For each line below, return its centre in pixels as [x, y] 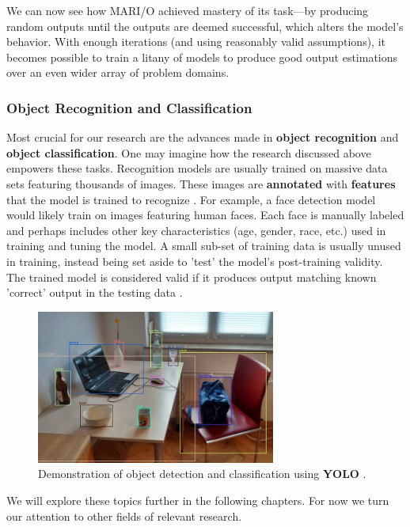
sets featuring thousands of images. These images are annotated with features [201, 183]
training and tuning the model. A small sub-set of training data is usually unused [204, 246]
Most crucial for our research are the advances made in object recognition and [203, 137]
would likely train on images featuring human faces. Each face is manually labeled [205, 215]
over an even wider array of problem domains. [118, 72]
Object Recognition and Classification [129, 107]
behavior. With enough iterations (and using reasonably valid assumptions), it [196, 42]
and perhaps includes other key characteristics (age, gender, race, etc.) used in [196, 230]
